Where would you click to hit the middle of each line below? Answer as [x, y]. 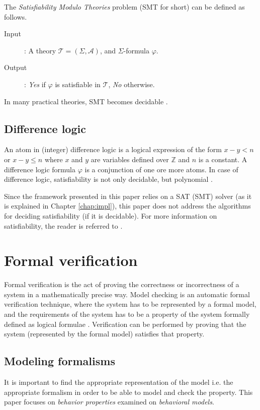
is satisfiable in [78, 84]
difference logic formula [40, 169]
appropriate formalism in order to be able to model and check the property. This [128, 392]
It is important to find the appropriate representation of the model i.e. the [119, 382]
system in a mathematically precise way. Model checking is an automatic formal [127, 294]
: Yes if [35, 84]
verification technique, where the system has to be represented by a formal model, [130, 304]
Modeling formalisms [60, 361]
